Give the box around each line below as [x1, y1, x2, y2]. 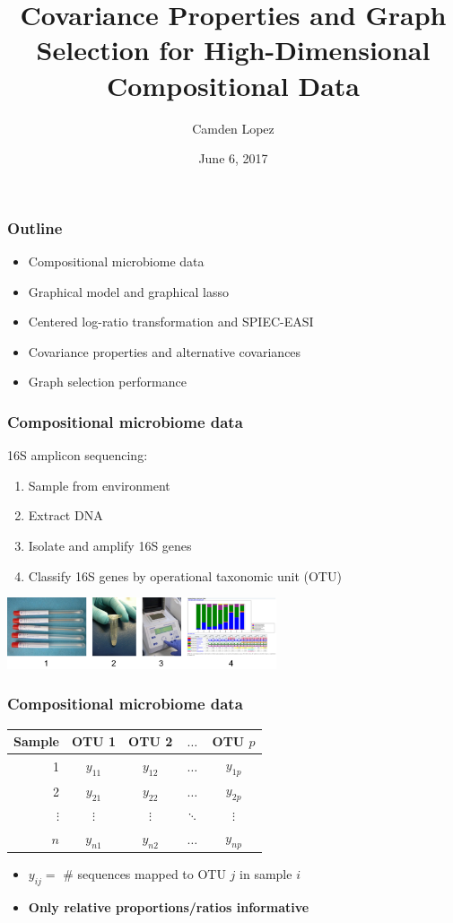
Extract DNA [28, 506, 103, 525]
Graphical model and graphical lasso [28, 282, 229, 300]
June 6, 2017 [198, 149, 268, 168]
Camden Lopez [192, 118, 274, 137]
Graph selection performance [28, 372, 187, 391]
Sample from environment [28, 475, 170, 494]
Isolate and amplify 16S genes [28, 536, 192, 554]
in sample [240, 865, 292, 884]
